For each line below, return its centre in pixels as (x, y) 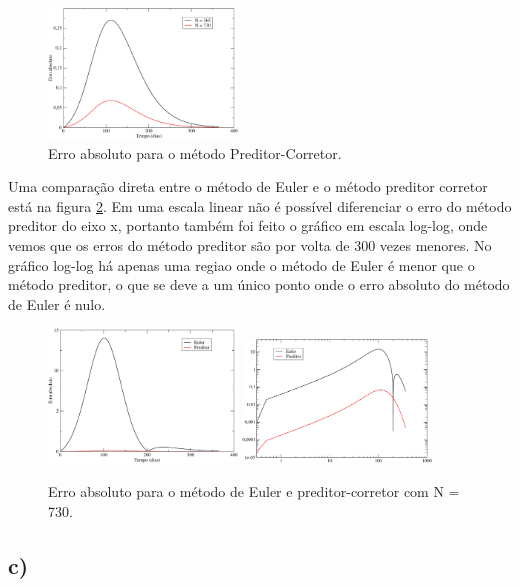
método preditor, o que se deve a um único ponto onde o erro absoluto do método (259, 284)
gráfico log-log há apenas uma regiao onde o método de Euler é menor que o (241, 264)
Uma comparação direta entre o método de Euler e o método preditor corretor (248, 186)
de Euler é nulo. (57, 303)
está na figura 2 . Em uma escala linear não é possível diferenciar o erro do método (260, 205)
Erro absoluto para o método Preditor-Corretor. (195, 152)
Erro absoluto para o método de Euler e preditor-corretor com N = (254, 491)
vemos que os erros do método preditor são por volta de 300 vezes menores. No (250, 245)
